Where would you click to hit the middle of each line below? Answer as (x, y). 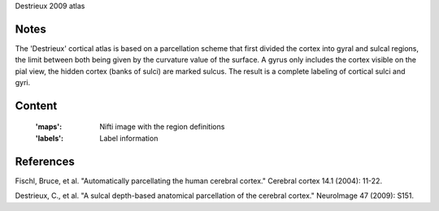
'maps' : (49, 127)
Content (36, 105)
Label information (129, 138)
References (45, 161)
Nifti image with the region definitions (162, 127)
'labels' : (50, 138)
